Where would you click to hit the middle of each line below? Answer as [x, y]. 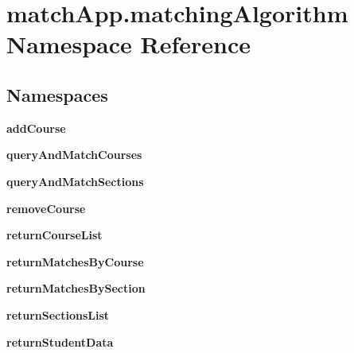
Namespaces [57, 94]
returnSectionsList [58, 314]
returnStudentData [60, 341]
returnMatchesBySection [76, 288]
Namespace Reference [128, 44]
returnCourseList [54, 235]
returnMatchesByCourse [75, 261]
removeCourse [46, 208]
